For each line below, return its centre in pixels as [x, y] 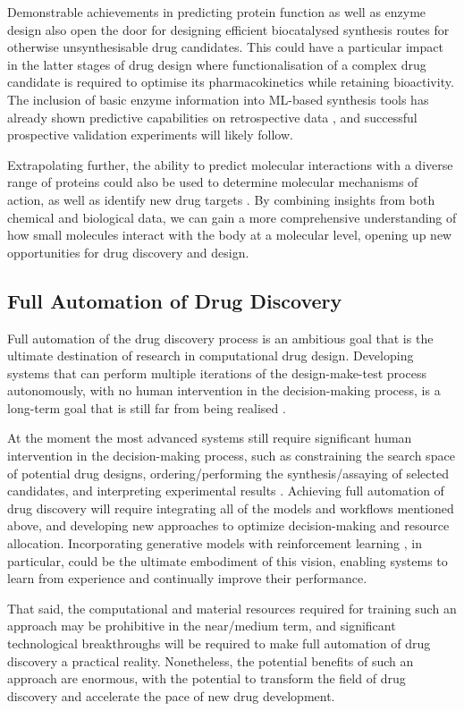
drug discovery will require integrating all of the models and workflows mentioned [231, 508]
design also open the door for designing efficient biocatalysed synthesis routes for [228, 29]
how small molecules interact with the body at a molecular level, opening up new [230, 235]
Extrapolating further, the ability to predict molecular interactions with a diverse [230, 164]
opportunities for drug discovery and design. [128, 252]
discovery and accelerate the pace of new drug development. [171, 695]
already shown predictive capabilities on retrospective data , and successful [212, 117]
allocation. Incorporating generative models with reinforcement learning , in [215, 543]
